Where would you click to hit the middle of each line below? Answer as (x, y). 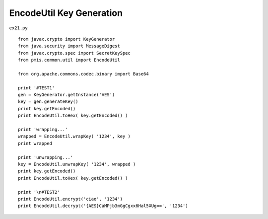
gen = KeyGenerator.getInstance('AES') (67, 95)
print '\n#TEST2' (39, 192)
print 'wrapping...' (43, 130)
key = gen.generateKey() (48, 102)
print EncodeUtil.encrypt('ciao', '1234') (70, 199)
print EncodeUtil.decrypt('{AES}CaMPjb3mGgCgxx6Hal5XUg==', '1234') (103, 206)
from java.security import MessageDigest (69, 46)
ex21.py (19, 28)
